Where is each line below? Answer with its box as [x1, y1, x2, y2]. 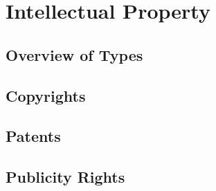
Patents [6, 125, 61, 147]
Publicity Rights [6, 166, 125, 188]
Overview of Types [6, 44, 143, 65]
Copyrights [6, 84, 86, 106]
